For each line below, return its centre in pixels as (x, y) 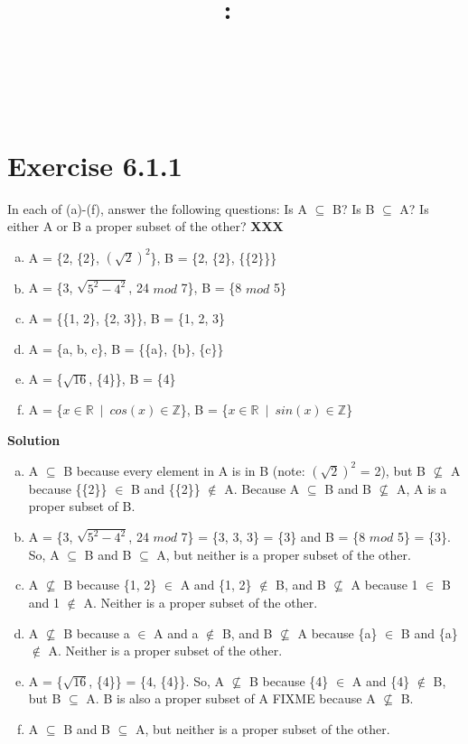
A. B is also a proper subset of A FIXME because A (231, 698)
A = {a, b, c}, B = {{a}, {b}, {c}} (126, 348)
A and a (176, 632)
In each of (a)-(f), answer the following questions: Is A (158, 208)
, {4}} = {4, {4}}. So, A (157, 680)
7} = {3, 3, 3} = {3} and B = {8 (273, 537)
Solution (34, 439)
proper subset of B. (82, 506)
